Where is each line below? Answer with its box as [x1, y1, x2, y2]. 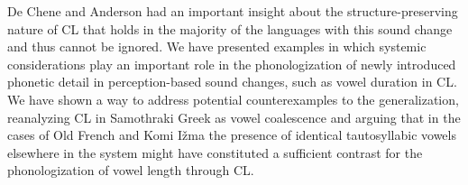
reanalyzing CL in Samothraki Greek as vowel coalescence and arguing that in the [7, 107, 461, 126]
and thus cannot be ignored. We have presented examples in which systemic [7, 37, 427, 56]
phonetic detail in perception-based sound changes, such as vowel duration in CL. [7, 72, 457, 91]
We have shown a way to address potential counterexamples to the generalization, [7, 89, 459, 108]
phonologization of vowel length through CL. [7, 161, 254, 180]
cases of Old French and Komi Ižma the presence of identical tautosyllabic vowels [7, 125, 456, 144]
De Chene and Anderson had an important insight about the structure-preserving [7, 2, 458, 20]
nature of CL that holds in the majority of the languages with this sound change [7, 19, 453, 38]
